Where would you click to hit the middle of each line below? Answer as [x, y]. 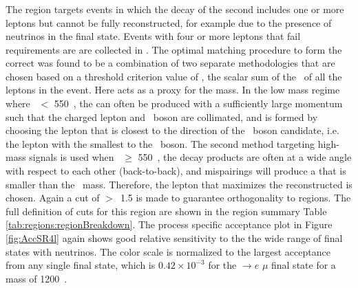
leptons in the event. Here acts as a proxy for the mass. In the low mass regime [173, 90]
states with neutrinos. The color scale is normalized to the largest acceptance [168, 251]
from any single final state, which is [81, 265]
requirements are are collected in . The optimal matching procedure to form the [174, 49]
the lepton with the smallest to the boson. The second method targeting [160, 143]
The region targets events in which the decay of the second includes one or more [175, 9]
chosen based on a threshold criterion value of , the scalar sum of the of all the [174, 76]
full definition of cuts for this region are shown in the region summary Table [166, 211]
